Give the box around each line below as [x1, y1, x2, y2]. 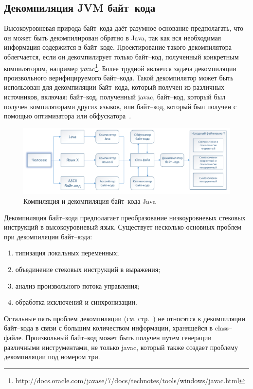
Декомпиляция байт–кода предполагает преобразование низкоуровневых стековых [4, 212, 246, 222]
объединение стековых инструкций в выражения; [15, 264, 161, 274]
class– [215, 323, 232, 333]
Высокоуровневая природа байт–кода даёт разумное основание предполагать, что [4, 23, 244, 33]
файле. [4, 332, 23, 342]
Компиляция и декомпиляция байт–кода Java [23, 196, 156, 206]
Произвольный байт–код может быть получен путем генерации [25, 332, 212, 342]
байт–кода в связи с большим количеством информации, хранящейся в [4, 323, 213, 333]
